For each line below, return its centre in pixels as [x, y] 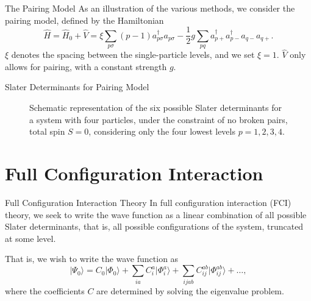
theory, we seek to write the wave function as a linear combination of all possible [156, 214]
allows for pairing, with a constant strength [86, 66]
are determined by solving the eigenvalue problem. [190, 290]
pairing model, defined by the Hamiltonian [84, 20]
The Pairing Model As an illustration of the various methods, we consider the [150, 8]
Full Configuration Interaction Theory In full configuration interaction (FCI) [148, 202]
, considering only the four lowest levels [162, 131]
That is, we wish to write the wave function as [92, 259]
